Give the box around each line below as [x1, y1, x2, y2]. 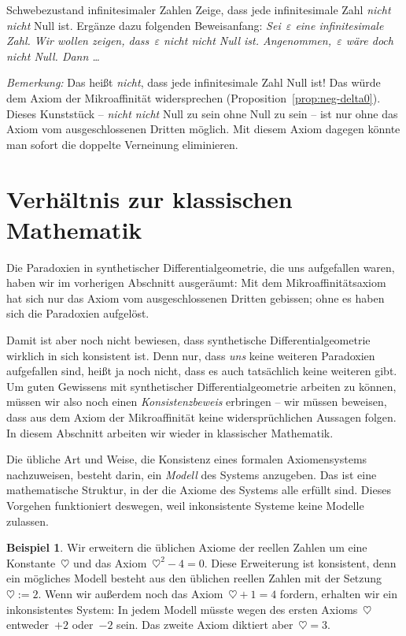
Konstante [6, 554, 56, 571]
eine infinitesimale [295, 17, 384, 33]
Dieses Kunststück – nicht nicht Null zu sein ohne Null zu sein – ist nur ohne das [6, 105, 398, 121]
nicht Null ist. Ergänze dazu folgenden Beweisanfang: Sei [6, 17, 281, 33]
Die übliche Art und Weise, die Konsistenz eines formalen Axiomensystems [6, 451, 367, 467]
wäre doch [345, 32, 393, 49]
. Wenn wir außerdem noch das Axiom [38, 585, 223, 601]
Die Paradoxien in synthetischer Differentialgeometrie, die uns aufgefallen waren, [6, 258, 395, 275]
